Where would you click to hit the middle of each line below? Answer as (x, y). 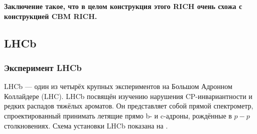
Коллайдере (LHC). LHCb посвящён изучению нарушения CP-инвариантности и (128, 96)
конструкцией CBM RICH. (51, 16)
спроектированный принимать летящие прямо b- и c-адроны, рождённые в (118, 115)
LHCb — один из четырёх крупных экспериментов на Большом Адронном (118, 86)
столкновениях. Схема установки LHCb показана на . (86, 125)
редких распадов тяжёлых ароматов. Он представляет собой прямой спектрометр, (129, 106)
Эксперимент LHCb (43, 67)
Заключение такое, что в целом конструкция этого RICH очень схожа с (123, 6)
